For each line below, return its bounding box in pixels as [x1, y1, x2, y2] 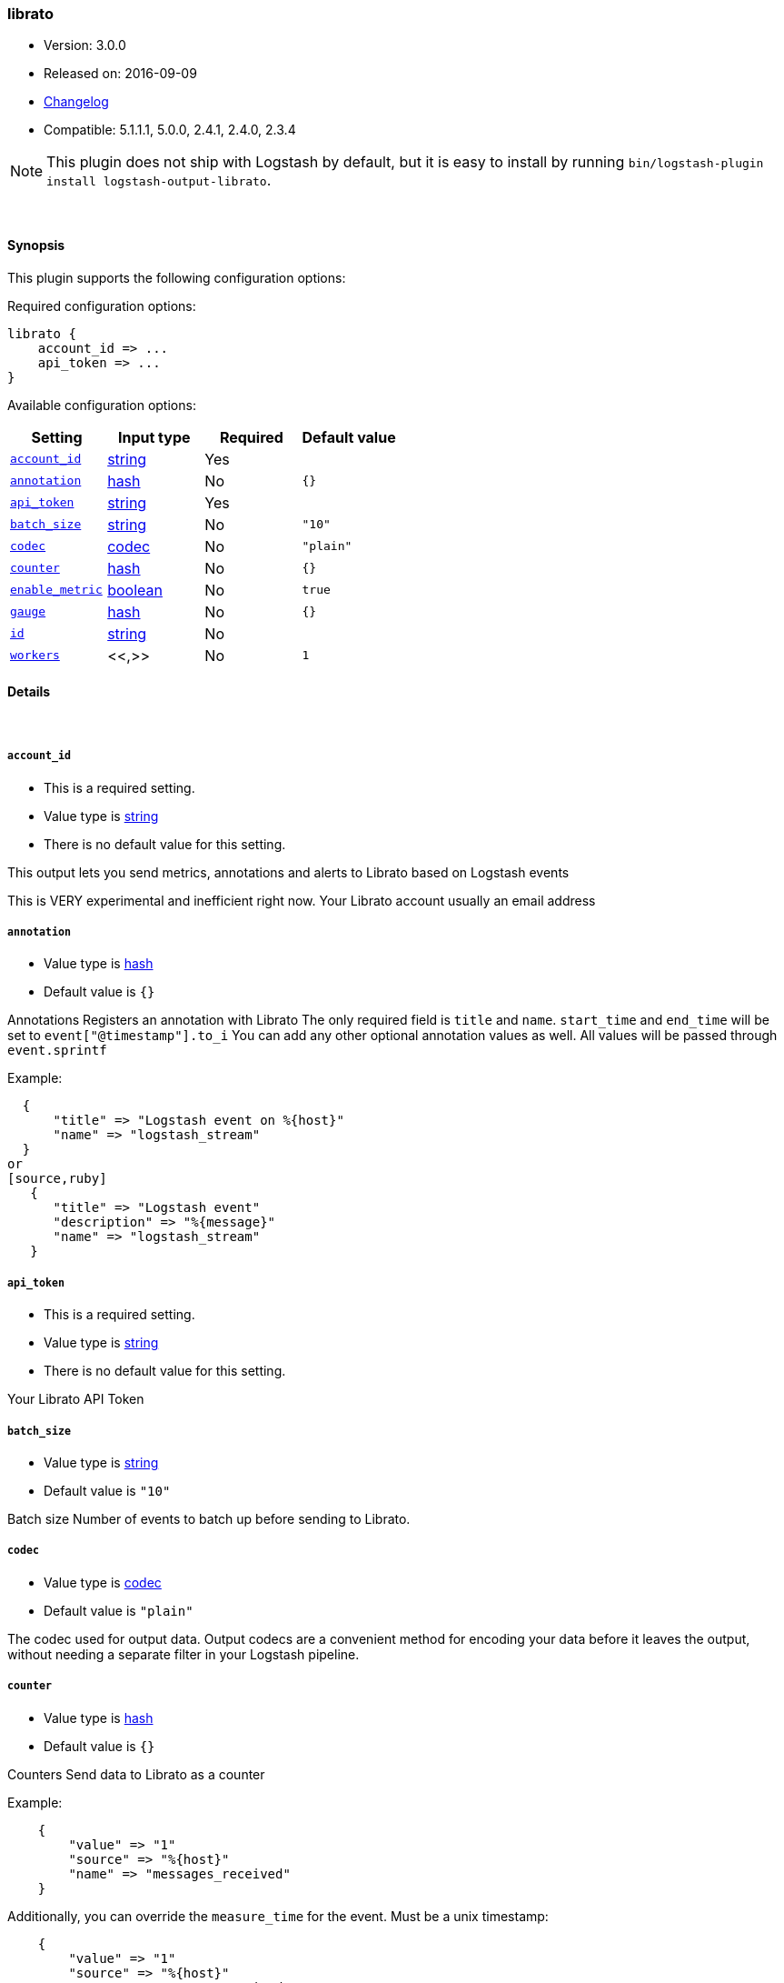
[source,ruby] [7, 1171, 107, 1187]
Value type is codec [44, 1574, 162, 1590]
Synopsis [7, 236, 65, 253]
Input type [117, 427, 191, 446]
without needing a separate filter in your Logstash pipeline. [7, 1646, 360, 1662]
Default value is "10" [44, 1482, 171, 1498]
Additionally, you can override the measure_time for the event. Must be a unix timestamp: [7, 1908, 549, 1924]
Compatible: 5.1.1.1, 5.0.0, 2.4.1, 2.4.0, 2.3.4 [44, 122, 296, 138]
